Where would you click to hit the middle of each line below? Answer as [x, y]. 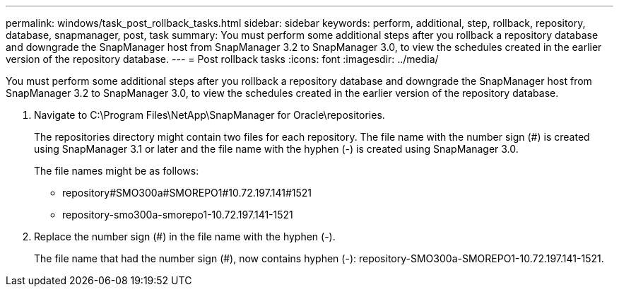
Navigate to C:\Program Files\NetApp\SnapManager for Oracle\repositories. [210, 115]
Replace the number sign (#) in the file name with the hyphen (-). [185, 236]
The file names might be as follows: [117, 171]
